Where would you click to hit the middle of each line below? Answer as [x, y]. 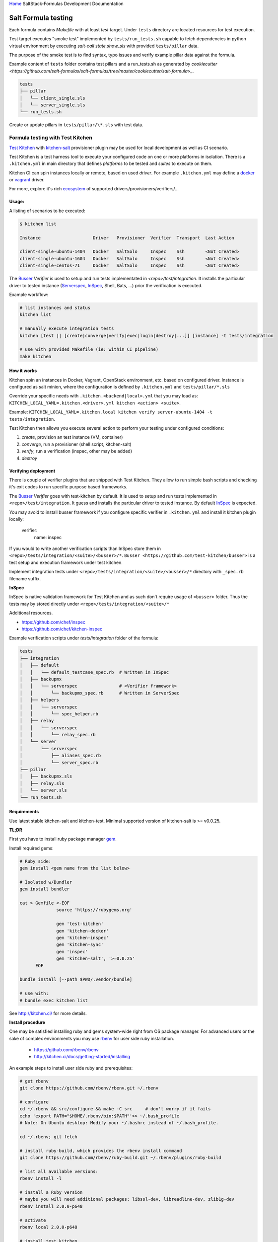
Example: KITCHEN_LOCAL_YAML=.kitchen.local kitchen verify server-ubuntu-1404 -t [111, 412]
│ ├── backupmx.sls [46, 776]
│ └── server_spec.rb [59, 762]
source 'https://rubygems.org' [94, 910]
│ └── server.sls [43, 790]
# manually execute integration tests [67, 329]
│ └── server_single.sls [52, 105]
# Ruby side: [35, 861]
